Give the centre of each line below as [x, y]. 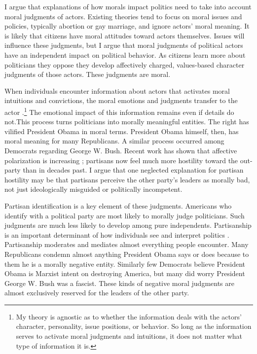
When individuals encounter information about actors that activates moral [117, 90]
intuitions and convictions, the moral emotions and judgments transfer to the [121, 100]
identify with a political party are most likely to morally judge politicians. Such [125, 215]
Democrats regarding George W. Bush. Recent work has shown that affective [121, 150]
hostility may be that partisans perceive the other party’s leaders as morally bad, [127, 179]
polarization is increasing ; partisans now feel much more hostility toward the [121, 160]
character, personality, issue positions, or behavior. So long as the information [134, 326]
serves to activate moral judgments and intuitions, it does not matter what [129, 336]
